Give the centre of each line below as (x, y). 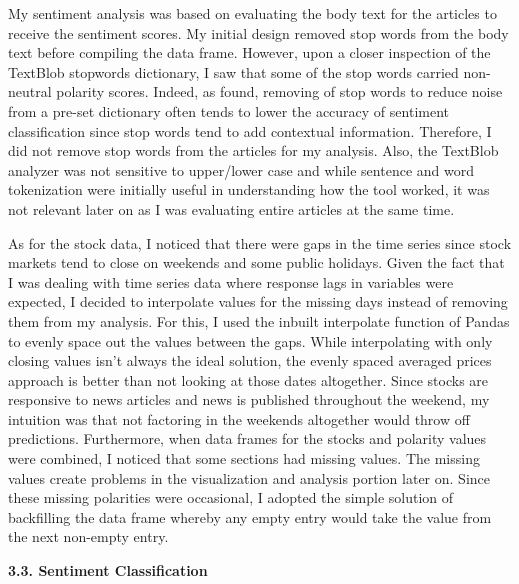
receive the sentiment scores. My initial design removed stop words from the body (258, 32)
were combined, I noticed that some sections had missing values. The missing (244, 458)
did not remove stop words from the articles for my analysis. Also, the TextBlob (253, 150)
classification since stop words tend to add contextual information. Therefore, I (250, 130)
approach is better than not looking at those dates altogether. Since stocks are (248, 379)
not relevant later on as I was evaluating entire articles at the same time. (231, 208)
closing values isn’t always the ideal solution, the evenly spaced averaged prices (250, 360)
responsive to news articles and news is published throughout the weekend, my (249, 399)
